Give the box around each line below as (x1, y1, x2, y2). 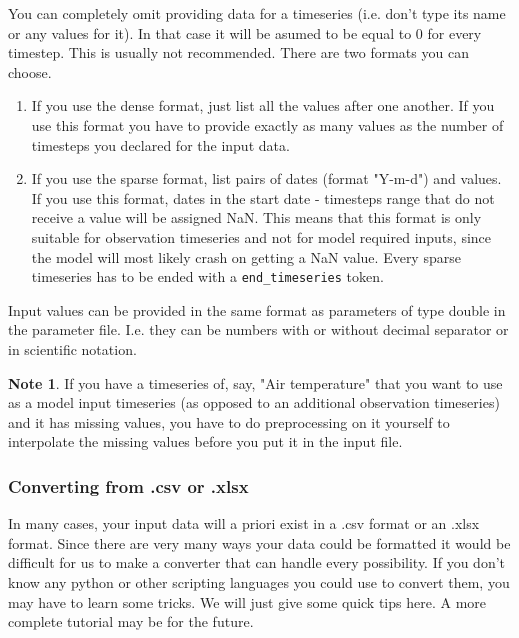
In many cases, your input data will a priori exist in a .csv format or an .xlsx (8, 513, 480, 534)
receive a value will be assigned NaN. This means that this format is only (31, 207, 482, 228)
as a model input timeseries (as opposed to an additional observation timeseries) (8, 392, 500, 413)
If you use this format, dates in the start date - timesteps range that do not (31, 187, 495, 208)
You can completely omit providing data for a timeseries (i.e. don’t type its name (8, 3, 506, 23)
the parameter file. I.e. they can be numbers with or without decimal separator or (8, 319, 509, 340)
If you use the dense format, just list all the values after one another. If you (31, 95, 495, 116)
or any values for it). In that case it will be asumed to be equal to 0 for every (8, 22, 482, 43)
